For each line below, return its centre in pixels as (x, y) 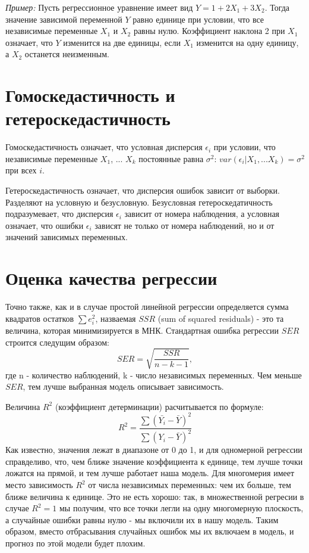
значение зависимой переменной (64, 19)
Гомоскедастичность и (90, 95)
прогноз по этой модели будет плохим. (75, 543)
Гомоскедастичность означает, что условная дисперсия (104, 147)
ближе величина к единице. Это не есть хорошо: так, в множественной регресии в (155, 496)
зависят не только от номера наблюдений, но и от (185, 225)
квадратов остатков (40, 318)
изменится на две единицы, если (122, 42)
